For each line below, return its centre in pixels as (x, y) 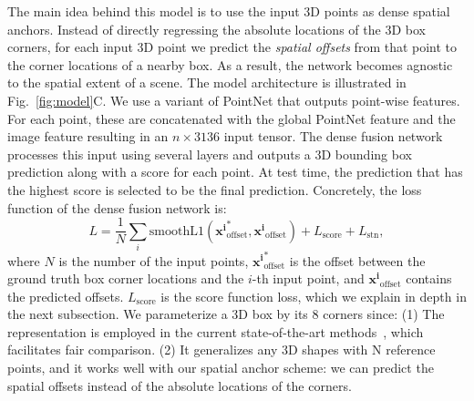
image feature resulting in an (88, 136)
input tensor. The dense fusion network (333, 136)
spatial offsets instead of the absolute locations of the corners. (180, 385)
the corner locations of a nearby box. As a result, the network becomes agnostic (230, 64)
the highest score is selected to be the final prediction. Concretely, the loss (215, 189)
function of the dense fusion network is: (117, 207)
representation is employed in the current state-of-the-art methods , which (216, 331)
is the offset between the (357, 260)
